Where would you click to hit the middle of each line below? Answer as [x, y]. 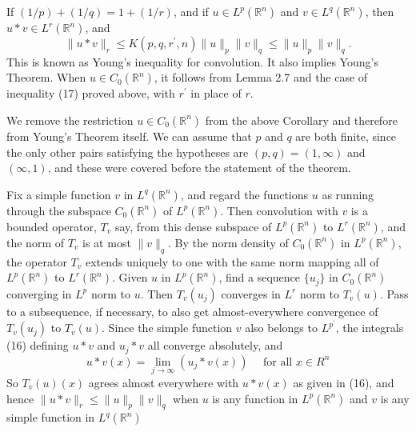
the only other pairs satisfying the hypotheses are [128, 152]
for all [278, 362]
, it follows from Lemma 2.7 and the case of [261, 77]
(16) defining [38, 345]
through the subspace [59, 210]
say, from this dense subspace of [193, 226]
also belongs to [281, 328]
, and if [191, 11]
